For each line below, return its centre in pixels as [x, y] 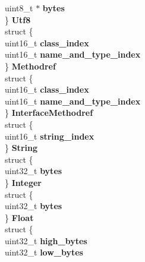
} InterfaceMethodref [49, 113]
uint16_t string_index [50, 136]
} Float [19, 217]
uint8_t [19, 8]
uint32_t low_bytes [44, 252]
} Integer [23, 182]
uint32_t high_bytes [46, 240]
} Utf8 [18, 19]
